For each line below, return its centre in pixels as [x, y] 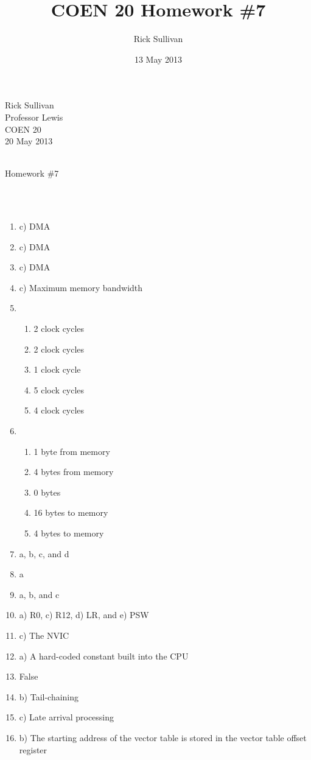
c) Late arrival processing [67, 717]
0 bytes [47, 492]
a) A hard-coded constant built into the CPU [104, 656]
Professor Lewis [34, 117]
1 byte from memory [72, 451]
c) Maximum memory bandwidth [81, 287]
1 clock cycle [57, 369]
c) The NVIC [44, 635]
